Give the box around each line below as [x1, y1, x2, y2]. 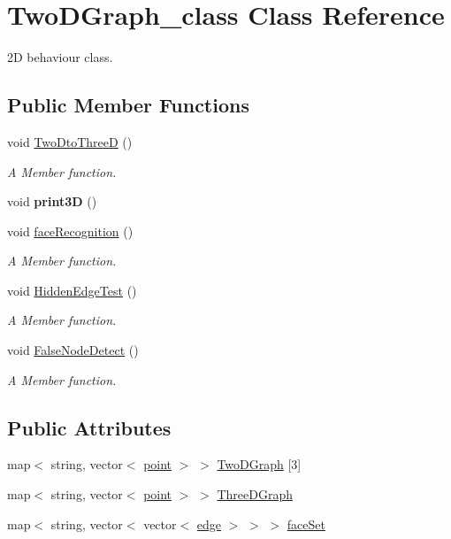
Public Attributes [7, 413, 172, 441]
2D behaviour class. [7, 48, 113, 66]
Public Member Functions [7, 91, 249, 119]
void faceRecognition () [7, 221, 134, 240]
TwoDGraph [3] [217, 455, 302, 474]
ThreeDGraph [217, 485, 293, 504]
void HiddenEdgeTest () [7, 281, 137, 299]
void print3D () [7, 192, 97, 211]
